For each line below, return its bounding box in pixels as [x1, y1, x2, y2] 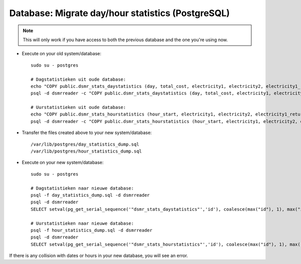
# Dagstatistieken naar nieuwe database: [31, 185, 134, 191]
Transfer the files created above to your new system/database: [22, 129, 152, 136]
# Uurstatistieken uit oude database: [31, 104, 126, 110]
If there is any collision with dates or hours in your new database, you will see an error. [9, 252, 188, 258]
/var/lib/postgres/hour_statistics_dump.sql [31, 149, 142, 154]
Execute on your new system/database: [22, 160, 104, 166]
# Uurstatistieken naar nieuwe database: [31, 220, 134, 226]
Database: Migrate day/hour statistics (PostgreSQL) [9, 8, 230, 19]
